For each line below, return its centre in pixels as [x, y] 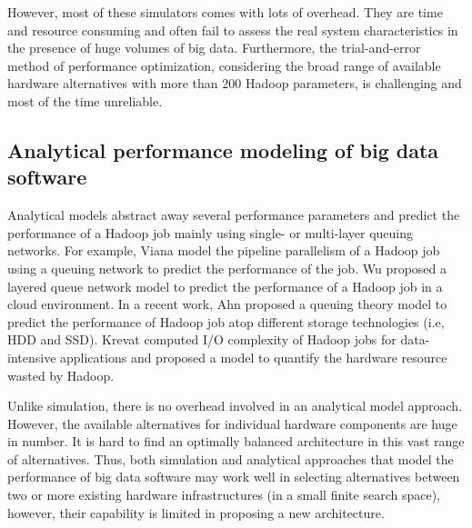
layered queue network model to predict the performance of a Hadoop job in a [225, 286]
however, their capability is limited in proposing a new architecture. [196, 512]
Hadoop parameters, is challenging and [353, 83]
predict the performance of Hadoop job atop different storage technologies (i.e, [226, 321]
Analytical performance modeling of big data [223, 149]
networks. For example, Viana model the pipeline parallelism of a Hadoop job [224, 250]
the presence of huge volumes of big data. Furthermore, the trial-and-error [214, 48]
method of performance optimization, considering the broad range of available [224, 65]
